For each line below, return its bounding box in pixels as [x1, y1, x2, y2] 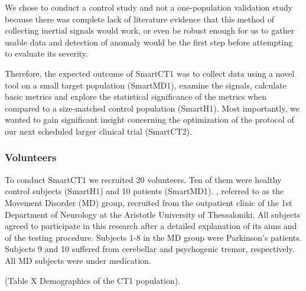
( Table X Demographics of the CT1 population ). [5, 274, 181, 286]
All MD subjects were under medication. [5, 254, 151, 266]
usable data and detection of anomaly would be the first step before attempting [5, 35, 293, 48]
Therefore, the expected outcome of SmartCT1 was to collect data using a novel [5, 67, 295, 79]
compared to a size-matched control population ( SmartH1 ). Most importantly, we [5, 102, 300, 114]
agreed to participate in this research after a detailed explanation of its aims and [5, 220, 297, 232]
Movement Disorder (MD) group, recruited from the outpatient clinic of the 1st [5, 196, 292, 208]
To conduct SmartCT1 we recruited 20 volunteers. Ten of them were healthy [5, 173, 282, 185]
